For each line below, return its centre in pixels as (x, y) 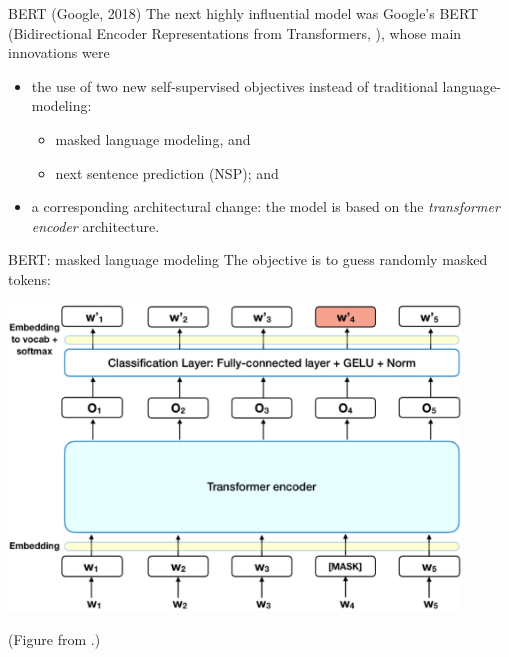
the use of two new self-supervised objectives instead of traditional (234, 85)
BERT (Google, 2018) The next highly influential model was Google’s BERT (243, 13)
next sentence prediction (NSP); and (167, 172)
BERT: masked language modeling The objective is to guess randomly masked (248, 259)
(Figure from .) (54, 638)
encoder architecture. (95, 225)
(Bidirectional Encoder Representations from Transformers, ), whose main (235, 32)
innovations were (59, 52)
